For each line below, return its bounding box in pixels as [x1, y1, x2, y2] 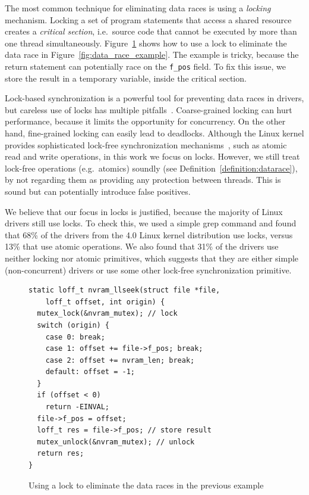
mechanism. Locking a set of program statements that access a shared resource [5, 13, 292, 26]
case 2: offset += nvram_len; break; [45, 356, 195, 365]
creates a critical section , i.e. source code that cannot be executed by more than [5, 25, 297, 38]
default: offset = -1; [45, 368, 135, 376]
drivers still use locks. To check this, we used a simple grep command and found [5, 217, 297, 229]
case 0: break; [45, 332, 105, 341]
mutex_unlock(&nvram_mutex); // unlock [37, 437, 195, 446]
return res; [37, 449, 84, 458]
